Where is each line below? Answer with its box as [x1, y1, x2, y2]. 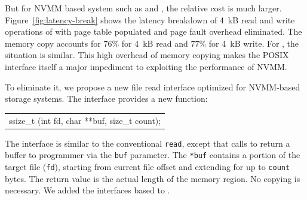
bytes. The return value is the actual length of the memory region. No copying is [5, 172, 300, 184]
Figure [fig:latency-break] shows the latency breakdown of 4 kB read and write [5, 13, 295, 26]
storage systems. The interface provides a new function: [5, 92, 208, 105]
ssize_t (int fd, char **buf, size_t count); [9, 114, 161, 126]
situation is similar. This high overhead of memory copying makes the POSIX [5, 49, 289, 61]
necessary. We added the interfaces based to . [5, 184, 170, 196]
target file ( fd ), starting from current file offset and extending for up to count [5, 160, 290, 172]
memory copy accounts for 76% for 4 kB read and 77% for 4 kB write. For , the [5, 37, 299, 49]
